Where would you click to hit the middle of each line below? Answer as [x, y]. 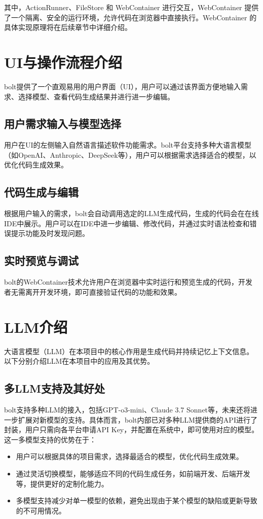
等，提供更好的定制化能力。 [62, 483]
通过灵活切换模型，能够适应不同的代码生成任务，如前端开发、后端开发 [133, 473]
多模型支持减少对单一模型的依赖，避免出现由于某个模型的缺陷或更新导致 [137, 500]
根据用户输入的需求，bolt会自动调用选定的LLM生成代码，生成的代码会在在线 [131, 213]
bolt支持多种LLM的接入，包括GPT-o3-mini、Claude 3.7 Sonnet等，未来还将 [127, 409]
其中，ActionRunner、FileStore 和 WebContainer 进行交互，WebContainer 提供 [131, 7]
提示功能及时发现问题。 [50, 233]
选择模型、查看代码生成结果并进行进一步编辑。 [96, 96]
